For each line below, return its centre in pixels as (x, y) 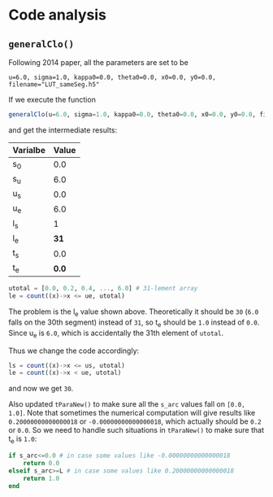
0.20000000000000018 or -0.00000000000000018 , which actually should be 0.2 (135, 421)
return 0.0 (41, 463)
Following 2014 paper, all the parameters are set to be (98, 62)
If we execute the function (52, 100)
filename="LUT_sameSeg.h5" (54, 85)
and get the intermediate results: (63, 130)
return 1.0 (41, 478)
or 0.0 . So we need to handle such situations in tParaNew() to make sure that (136, 430)
